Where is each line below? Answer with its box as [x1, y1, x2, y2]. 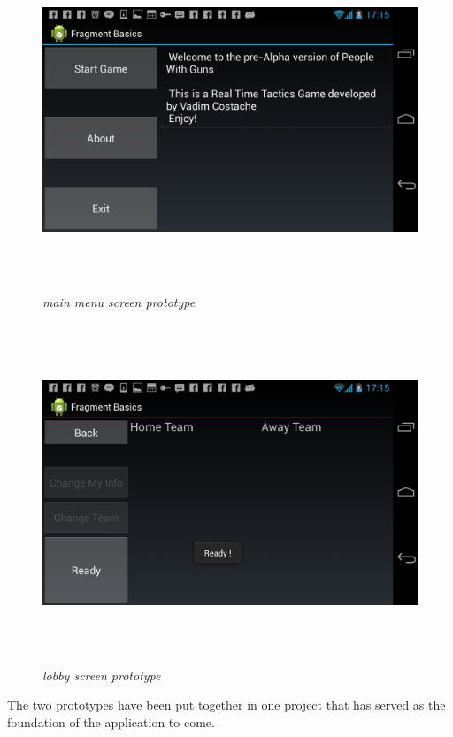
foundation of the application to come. [7, 712, 215, 731]
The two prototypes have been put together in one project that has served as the [7, 695, 446, 714]
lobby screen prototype [42, 665, 161, 684]
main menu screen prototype [42, 292, 196, 311]
